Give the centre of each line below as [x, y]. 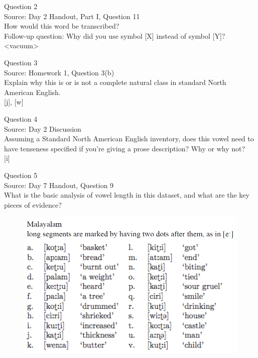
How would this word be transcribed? [62, 26]
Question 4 [21, 118]
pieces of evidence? [33, 204]
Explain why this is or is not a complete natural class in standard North [115, 82]
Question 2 [21, 6]
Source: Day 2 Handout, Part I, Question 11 [72, 16]
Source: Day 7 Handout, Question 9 [59, 185]
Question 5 [21, 175]
